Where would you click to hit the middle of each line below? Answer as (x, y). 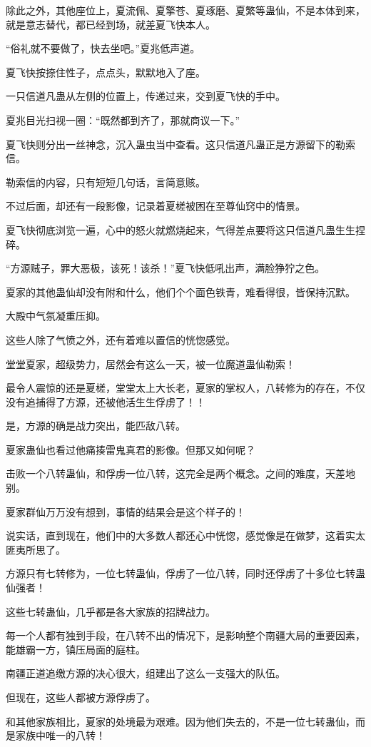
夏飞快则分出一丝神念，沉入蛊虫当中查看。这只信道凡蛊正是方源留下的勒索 (181, 144)
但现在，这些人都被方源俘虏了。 (81, 697)
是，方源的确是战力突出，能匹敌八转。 (96, 426)
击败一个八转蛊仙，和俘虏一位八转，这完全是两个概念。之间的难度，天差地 (181, 473)
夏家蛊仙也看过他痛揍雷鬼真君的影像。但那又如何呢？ (131, 449)
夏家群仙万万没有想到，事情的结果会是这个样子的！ (126, 511)
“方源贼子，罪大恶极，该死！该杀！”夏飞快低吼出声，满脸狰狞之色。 (166, 268)
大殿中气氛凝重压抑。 (56, 316)
